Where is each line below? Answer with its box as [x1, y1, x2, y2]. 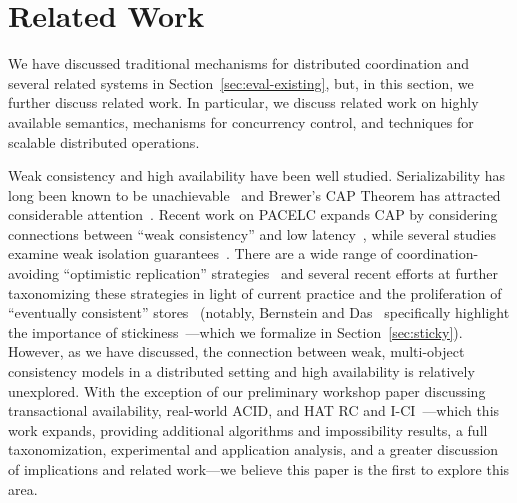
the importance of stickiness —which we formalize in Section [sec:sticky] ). [8, 321, 463, 342]
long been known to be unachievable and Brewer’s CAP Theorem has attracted [8, 184, 501, 205]
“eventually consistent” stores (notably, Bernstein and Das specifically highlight [8, 302, 510, 323]
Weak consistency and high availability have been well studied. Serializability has [8, 165, 505, 186]
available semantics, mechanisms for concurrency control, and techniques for [8, 111, 474, 132]
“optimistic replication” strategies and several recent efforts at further [63, 263, 498, 284]
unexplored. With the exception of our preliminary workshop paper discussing [8, 380, 486, 401]
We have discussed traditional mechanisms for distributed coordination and [8, 53, 470, 74]
